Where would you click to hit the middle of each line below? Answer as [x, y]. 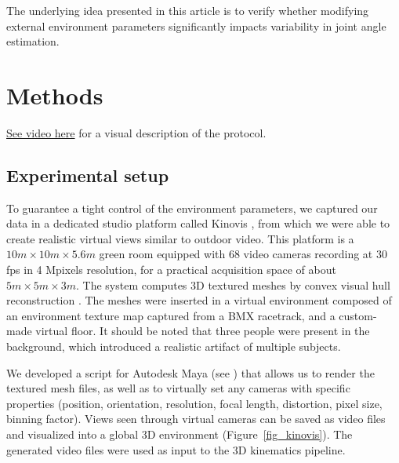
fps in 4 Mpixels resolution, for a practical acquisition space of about [171, 270]
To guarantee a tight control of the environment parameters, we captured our [192, 208]
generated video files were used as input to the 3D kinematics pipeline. [176, 449]
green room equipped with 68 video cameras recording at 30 [243, 254]
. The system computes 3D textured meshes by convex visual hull [233, 284]
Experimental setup [88, 175]
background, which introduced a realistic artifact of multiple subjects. [174, 346]
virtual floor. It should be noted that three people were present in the [203, 331]
